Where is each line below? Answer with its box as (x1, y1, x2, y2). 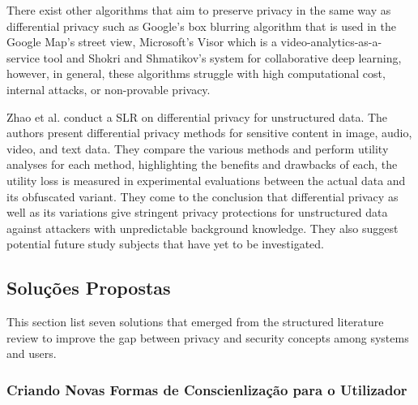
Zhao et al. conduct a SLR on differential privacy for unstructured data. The (6, 108, 388, 125)
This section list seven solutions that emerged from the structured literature (6, 313, 384, 330)
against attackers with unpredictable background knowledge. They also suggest (6, 219, 399, 236)
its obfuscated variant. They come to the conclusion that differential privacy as (6, 187, 399, 205)
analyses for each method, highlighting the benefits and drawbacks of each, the (6, 156, 398, 173)
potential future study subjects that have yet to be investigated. (6, 235, 324, 252)
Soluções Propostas (6, 275, 171, 300)
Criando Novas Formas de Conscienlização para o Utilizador (6, 379, 407, 399)
